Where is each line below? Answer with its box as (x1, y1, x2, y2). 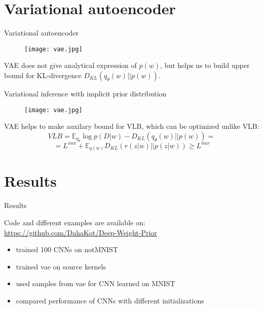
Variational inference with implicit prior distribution (4, 88, 167, 98)
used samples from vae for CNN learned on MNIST (16, 278, 175, 289)
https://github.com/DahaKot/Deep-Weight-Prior (4, 227, 157, 237)
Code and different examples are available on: (4, 217, 145, 227)
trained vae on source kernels (16, 261, 106, 271)
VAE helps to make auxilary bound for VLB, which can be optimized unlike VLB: (4, 121, 259, 131)
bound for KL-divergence (4, 70, 82, 80)
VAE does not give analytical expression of (4, 60, 137, 71)
